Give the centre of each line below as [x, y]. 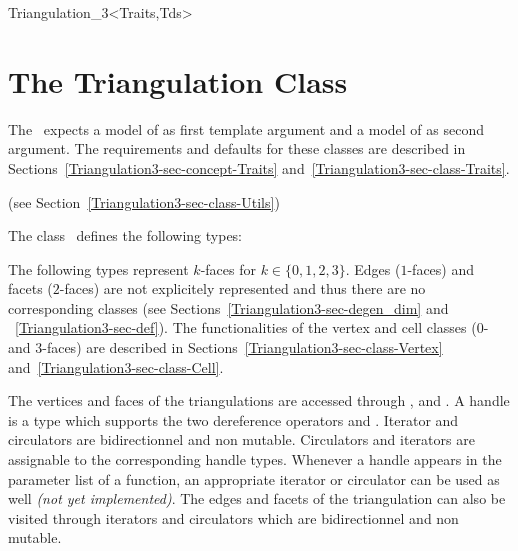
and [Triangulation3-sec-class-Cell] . [116, 366]
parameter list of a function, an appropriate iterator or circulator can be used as [254, 478]
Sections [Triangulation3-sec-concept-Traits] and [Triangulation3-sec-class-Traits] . [259, 167]
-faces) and [441, 268]
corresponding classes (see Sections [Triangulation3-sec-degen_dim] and [228, 307]
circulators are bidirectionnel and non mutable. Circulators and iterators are [241, 439]
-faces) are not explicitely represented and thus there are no [242, 288]
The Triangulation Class [178, 80]
